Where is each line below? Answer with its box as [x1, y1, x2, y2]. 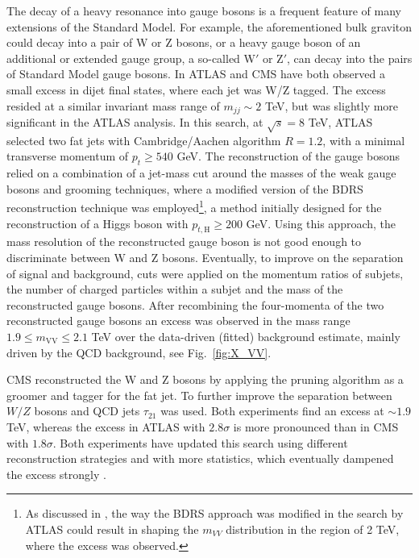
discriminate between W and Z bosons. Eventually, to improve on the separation [6, 249, 404, 265]
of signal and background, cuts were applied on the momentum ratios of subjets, [6, 264, 404, 281]
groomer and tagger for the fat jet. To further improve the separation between [6, 386, 392, 403]
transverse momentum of [6, 148, 129, 164]
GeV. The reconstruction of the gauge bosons [176, 148, 400, 164]
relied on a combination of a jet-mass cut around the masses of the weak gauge [6, 164, 396, 181]
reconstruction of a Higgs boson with [6, 214, 189, 231]
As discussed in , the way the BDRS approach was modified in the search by [25, 505, 404, 522]
